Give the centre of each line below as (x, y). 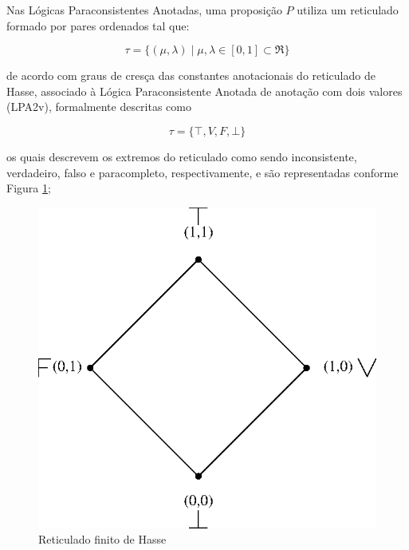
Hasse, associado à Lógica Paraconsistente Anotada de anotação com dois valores (204, 91)
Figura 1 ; (29, 188)
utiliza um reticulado (348, 10)
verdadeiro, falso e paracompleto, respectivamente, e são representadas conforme (203, 172)
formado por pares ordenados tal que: (98, 25)
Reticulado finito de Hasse (102, 539)
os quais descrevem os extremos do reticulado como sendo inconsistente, (182, 156)
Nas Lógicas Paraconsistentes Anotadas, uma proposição (144, 10)
